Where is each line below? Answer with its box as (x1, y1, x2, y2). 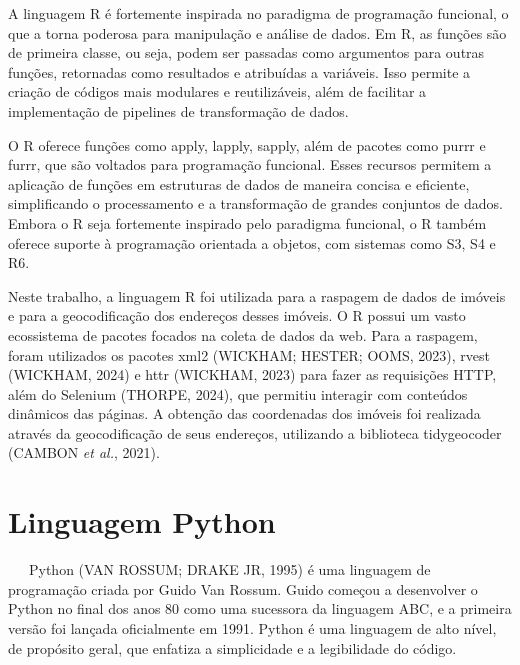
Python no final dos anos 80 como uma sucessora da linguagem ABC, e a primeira (8, 598, 512, 619)
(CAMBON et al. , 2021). (8, 442, 160, 463)
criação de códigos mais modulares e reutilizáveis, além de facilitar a (8, 81, 427, 102)
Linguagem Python (8, 501, 276, 542)
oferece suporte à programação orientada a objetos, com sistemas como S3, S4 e (8, 232, 496, 253)
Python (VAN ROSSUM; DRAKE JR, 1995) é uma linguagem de (28, 559, 431, 580)
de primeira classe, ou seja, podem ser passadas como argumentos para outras (8, 42, 485, 63)
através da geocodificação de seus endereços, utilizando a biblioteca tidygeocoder (8, 422, 502, 443)
